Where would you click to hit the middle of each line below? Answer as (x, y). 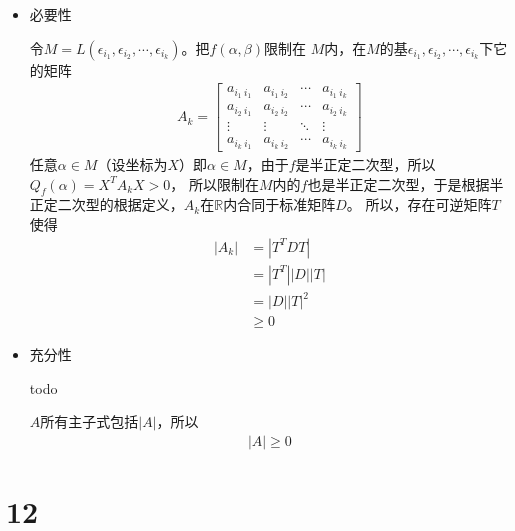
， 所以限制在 (214, 183)
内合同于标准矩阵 (279, 204)
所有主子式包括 (89, 421)
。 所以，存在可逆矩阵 (419, 204)
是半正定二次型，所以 (365, 163)
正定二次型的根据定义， (106, 204)
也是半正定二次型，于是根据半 (405, 183)
